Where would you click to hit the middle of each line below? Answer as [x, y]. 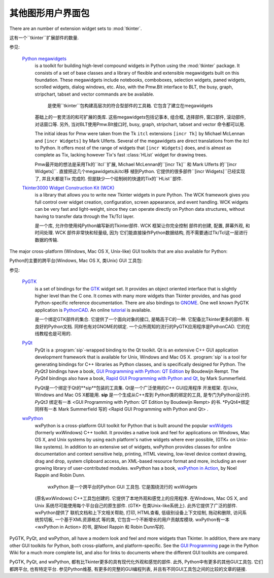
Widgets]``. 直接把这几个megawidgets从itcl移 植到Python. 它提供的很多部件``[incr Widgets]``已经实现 [140, 171]
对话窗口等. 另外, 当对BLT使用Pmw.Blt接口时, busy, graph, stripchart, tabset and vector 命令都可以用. [140, 124]
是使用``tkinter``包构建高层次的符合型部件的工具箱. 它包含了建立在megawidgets [130, 106]
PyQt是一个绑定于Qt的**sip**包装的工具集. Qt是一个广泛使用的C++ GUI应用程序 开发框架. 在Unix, [136, 388]
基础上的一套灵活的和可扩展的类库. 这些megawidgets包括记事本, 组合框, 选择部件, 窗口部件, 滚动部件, [140, 117]
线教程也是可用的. [53, 333]
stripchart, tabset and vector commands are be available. [94, 94]
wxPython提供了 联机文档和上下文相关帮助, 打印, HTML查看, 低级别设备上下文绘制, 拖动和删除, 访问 [139, 512]
